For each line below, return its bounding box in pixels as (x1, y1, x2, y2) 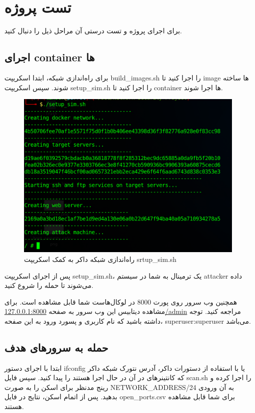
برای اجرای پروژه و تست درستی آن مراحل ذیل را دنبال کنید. (4, 26, 182, 36)
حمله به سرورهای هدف (4, 339, 108, 355)
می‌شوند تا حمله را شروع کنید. (4, 280, 94, 290)
